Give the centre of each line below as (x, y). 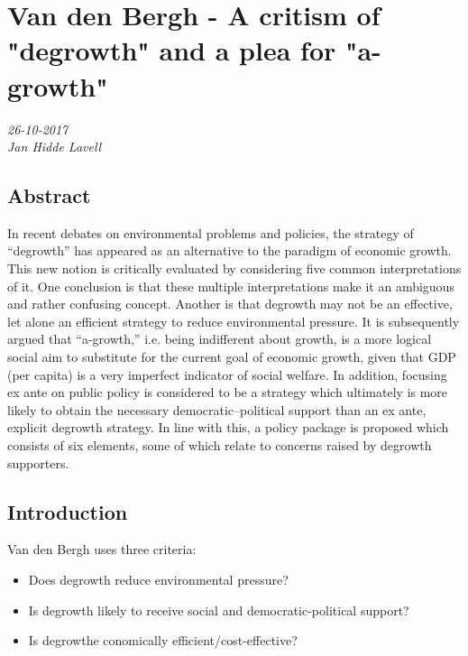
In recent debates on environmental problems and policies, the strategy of (211, 232)
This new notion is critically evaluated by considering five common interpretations (234, 268)
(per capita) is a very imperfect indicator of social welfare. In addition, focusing (227, 374)
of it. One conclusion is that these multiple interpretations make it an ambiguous (231, 286)
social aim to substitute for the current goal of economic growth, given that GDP (232, 357)
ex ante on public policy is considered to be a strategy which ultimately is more (228, 392)
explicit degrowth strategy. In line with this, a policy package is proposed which (228, 427)
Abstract (49, 195)
